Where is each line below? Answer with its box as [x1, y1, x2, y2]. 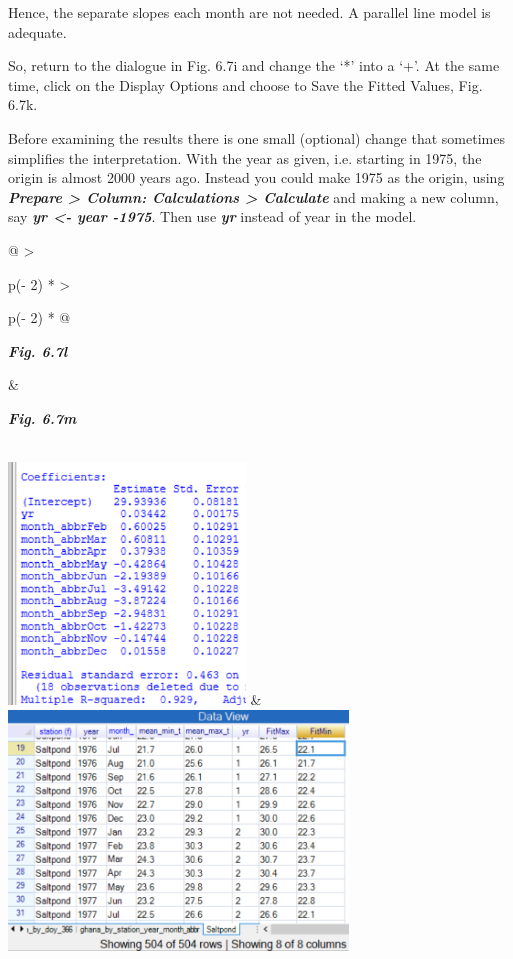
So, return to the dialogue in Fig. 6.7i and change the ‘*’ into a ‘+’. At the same [8, 55, 500, 76]
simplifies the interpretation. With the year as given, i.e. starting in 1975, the [8, 147, 482, 168]
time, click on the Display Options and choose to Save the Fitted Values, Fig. [8, 74, 483, 95]
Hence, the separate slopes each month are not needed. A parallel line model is [8, 2, 491, 22]
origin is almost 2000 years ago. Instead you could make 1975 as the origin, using [8, 167, 505, 188]
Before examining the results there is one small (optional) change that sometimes [8, 127, 505, 148]
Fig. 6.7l [8, 340, 68, 361]
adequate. [8, 21, 67, 42]
